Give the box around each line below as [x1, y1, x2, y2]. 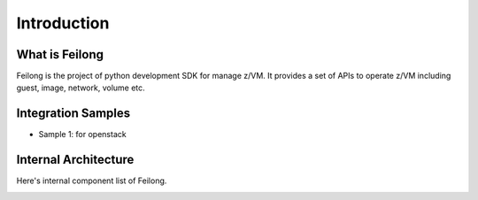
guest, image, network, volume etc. [16, 82, 145, 93]
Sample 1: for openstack [38, 129, 127, 140]
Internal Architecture [16, 152, 135, 167]
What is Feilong [16, 47, 104, 62]
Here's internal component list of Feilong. [16, 175, 167, 186]
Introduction [16, 13, 110, 33]
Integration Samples [16, 106, 131, 121]
